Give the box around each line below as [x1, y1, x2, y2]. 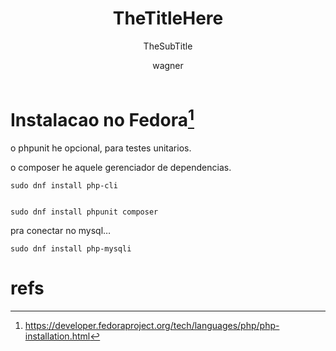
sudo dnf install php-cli [10, 181, 118, 191]
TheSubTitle [143, 40, 193, 52]
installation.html [24, 330, 91, 342]
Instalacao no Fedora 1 [10, 105, 195, 132]
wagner [152, 59, 184, 71]
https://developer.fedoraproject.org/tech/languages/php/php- [24, 319, 280, 331]
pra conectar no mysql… [10, 225, 112, 237]
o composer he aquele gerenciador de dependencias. [10, 162, 232, 174]
